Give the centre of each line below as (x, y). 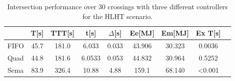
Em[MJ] (175, 33)
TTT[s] (63, 33)
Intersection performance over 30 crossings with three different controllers (117, 6)
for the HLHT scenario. (117, 16)
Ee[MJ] (142, 33)
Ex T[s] (209, 33)
